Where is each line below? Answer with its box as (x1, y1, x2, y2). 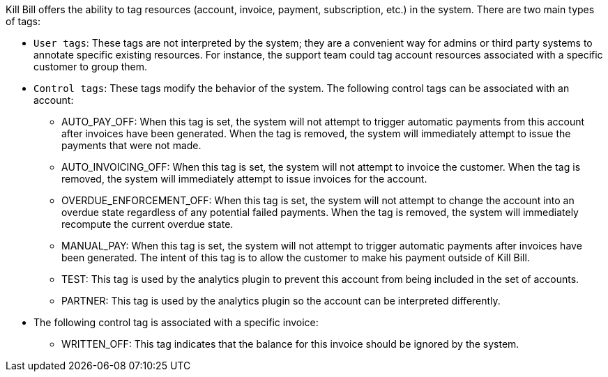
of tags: (6, 15, 41, 27)
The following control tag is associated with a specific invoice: (33, 316, 319, 328)
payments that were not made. (61, 139, 202, 151)
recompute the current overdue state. (61, 218, 234, 230)
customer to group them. (33, 61, 148, 72)
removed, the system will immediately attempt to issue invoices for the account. (61, 173, 427, 185)
